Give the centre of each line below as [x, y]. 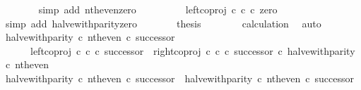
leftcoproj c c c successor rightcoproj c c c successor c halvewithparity [193, 50]
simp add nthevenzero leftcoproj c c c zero [158, 9]
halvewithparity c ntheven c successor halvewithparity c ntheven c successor [179, 78]
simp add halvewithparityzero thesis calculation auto [163, 23]
